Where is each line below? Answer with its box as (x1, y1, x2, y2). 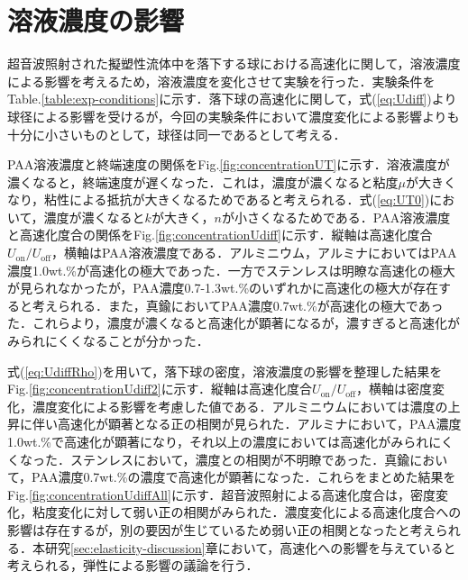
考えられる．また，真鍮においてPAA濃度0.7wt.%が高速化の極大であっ (32, 295, 444, 314)
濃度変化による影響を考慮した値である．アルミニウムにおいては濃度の (32, 396, 448, 415)
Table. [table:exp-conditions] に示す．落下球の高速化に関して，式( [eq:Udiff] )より (7, 89, 457, 108)
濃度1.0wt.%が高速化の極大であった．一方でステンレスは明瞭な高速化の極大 (7, 260, 455, 279)
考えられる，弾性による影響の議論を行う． (7, 556, 259, 575)
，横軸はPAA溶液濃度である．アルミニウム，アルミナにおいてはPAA (50, 243, 457, 262)
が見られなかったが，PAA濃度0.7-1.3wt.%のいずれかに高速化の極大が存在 (7, 278, 439, 297)
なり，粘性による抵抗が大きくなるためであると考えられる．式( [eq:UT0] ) (7, 190, 430, 209)
